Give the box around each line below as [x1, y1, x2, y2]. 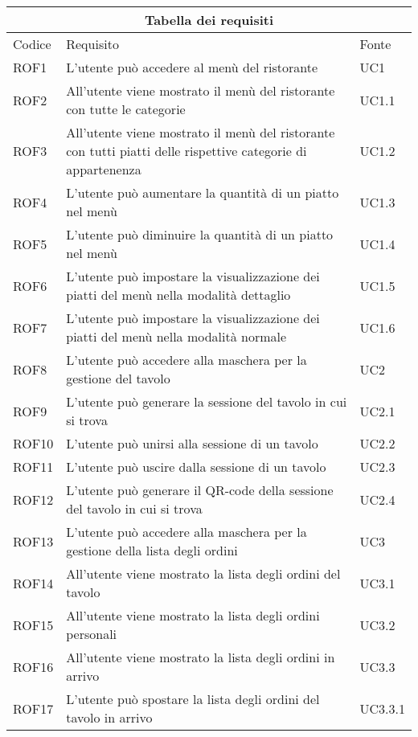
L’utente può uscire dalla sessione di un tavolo [66, 457, 326, 476]
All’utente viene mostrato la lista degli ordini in [66, 648, 335, 666]
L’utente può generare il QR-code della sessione [66, 481, 334, 499]
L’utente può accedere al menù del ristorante [66, 58, 318, 76]
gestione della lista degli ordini [66, 541, 238, 559]
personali [66, 624, 117, 643]
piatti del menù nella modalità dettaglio [66, 285, 291, 304]
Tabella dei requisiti [144, 10, 274, 29]
